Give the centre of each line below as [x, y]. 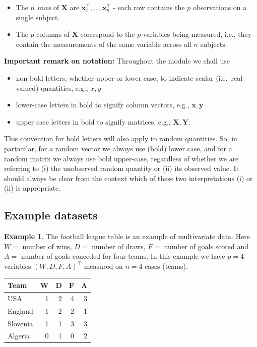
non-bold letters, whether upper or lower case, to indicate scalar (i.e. [122, 77]
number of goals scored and [206, 246]
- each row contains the [149, 7]
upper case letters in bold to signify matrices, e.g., [93, 121]
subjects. [214, 44]
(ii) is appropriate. [33, 188]
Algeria [19, 336]
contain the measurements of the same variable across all [104, 44]
